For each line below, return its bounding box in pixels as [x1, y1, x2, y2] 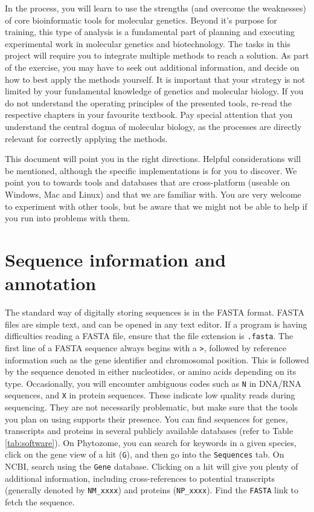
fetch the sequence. [5, 495, 75, 508]
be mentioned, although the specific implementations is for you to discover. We [5, 164, 297, 177]
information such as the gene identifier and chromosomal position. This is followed [5, 353, 309, 366]
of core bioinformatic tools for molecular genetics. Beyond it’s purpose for [5, 13, 277, 26]
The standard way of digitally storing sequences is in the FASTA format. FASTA [5, 306, 304, 318]
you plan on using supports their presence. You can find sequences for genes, [5, 412, 288, 425]
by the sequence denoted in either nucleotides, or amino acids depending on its [5, 365, 296, 378]
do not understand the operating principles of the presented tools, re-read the [5, 96, 292, 109]
